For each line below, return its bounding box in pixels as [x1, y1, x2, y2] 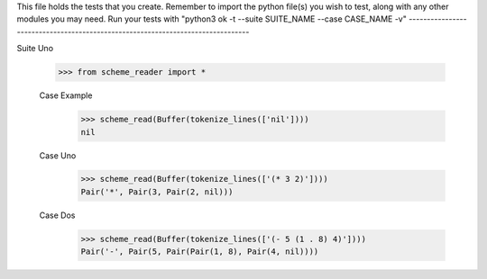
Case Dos [39, 210, 76, 220]
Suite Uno [16, 43, 54, 54]
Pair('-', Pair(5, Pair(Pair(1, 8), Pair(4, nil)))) [80, 247, 319, 256]
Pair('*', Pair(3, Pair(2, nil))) [80, 186, 234, 197]
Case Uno [39, 149, 77, 161]
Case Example [39, 90, 93, 101]
